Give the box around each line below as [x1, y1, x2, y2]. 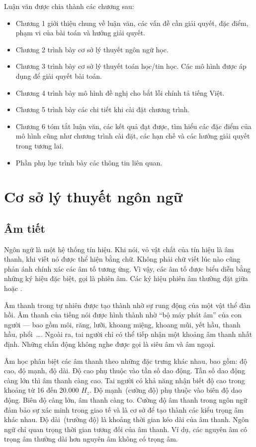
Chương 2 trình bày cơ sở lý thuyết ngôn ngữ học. [15, 44, 169, 54]
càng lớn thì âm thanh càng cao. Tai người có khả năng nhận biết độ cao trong [4, 375, 245, 385]
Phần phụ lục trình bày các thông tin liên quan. [15, 157, 163, 167]
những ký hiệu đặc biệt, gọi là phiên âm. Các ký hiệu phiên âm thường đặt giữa [4, 273, 248, 284]
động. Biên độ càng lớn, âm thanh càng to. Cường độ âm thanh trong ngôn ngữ [4, 395, 248, 405]
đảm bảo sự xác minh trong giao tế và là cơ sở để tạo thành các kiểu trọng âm [4, 404, 244, 415]
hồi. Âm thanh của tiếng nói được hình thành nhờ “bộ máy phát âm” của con [4, 309, 242, 320]
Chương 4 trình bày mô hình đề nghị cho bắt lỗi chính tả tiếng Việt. [15, 87, 225, 98]
